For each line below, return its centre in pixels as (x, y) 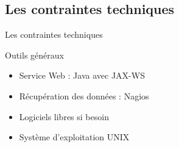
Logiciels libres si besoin (64, 116)
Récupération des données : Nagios (84, 95)
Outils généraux (34, 55)
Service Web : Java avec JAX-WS (82, 75)
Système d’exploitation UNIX (74, 137)
